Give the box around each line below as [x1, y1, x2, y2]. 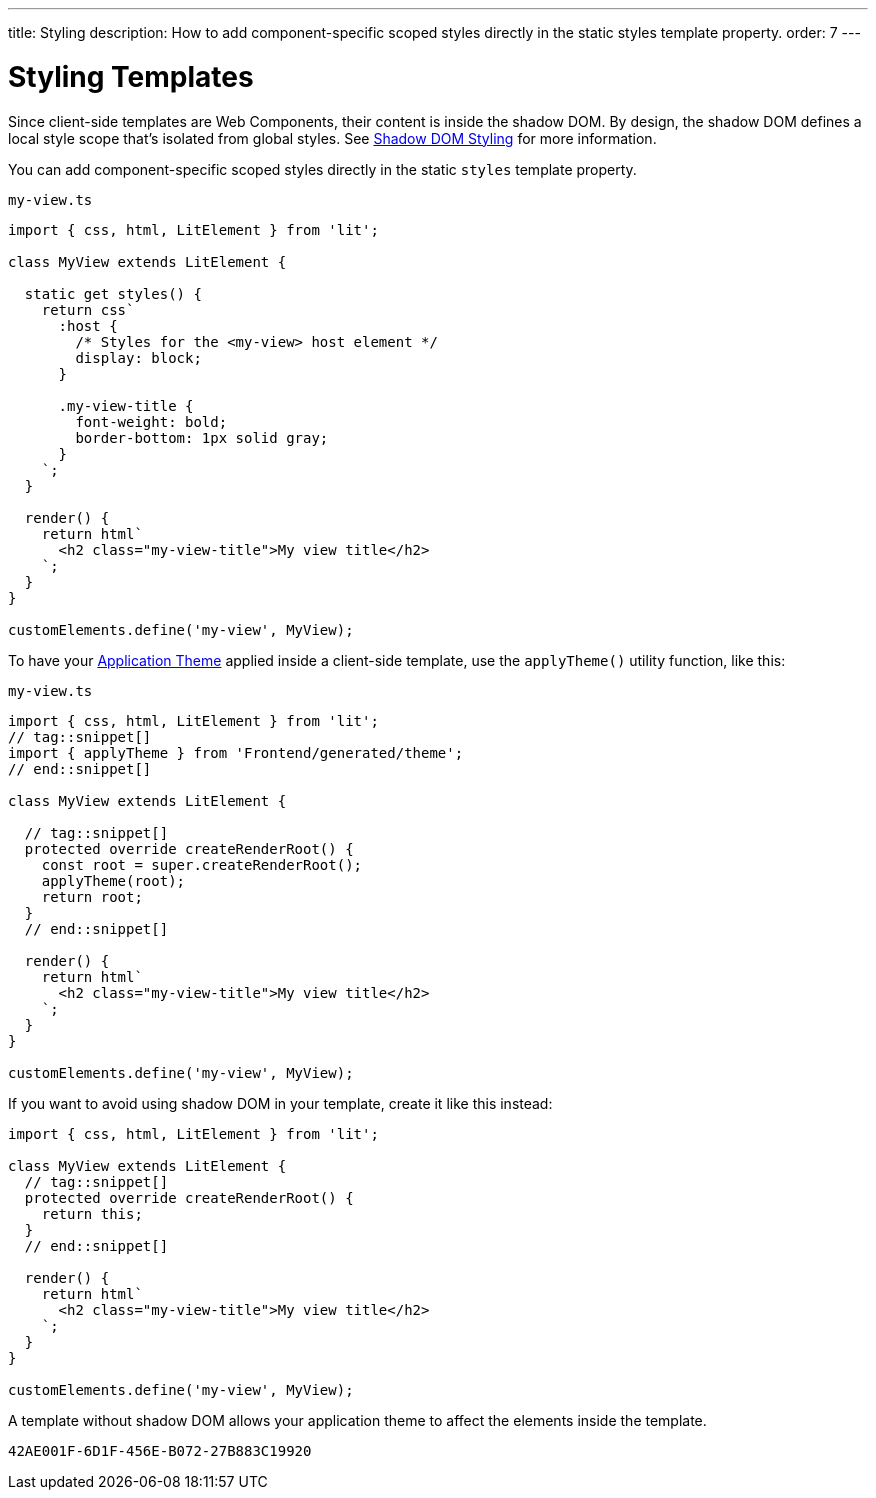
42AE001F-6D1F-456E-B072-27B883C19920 [8, 1442, 312, 1459]
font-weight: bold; [75, 413, 228, 430]
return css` [41, 301, 135, 318]
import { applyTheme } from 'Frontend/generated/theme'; [8, 744, 464, 761]
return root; [41, 888, 143, 905]
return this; [41, 1205, 143, 1222]
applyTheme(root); [41, 872, 186, 889]
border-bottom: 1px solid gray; [75, 429, 329, 446]
